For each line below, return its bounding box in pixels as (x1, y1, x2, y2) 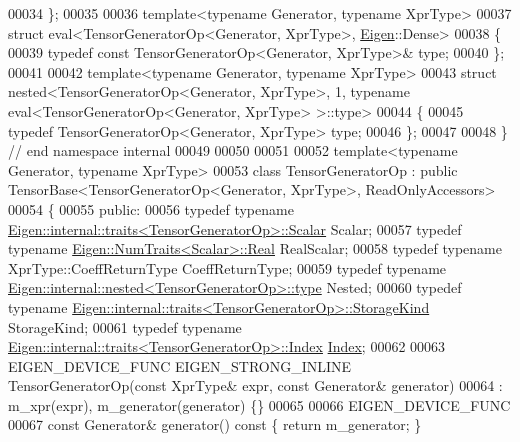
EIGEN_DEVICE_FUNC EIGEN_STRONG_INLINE (8, 355, 352, 376)
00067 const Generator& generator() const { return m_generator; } (8, 414, 422, 435)
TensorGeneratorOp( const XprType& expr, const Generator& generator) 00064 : (8, 375, 503, 396)
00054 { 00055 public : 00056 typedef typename (8, 198, 294, 219)
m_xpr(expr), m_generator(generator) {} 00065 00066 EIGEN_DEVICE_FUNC (8, 394, 511, 415)
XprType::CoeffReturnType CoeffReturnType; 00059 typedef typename (8, 257, 447, 278)
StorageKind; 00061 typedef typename (8, 316, 242, 337)
